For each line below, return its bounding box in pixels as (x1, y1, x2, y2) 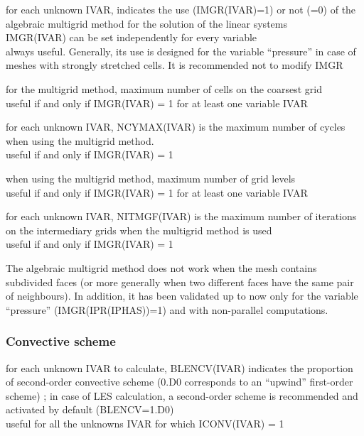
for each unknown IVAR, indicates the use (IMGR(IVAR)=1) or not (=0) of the (6, 2, 356, 16)
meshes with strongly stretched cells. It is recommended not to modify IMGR (6, 58, 343, 72)
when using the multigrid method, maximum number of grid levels (6, 170, 296, 185)
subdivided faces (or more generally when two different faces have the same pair (6, 274, 354, 289)
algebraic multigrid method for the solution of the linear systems (6, 16, 287, 31)
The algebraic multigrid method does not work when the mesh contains (6, 260, 317, 275)
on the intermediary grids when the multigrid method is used (6, 222, 272, 237)
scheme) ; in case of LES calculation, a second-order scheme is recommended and (6, 388, 358, 403)
